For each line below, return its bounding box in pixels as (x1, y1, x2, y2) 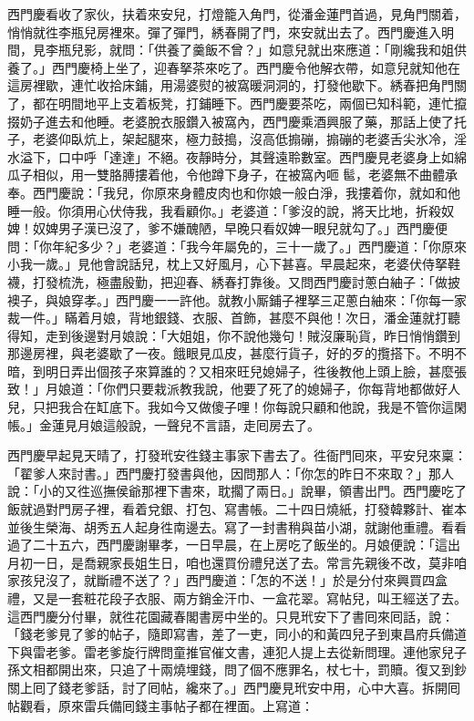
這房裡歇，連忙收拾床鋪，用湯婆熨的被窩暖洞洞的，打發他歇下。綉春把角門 (7, 76, 454, 95)
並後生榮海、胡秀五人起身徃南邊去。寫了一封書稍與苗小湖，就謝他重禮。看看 (7, 517, 467, 536)
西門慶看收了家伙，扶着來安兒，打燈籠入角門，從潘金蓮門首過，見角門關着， (7, 5, 467, 23)
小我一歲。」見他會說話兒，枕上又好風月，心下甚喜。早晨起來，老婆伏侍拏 (7, 254, 448, 273)
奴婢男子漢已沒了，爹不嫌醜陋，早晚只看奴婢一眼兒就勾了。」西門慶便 (32, 219, 448, 238)
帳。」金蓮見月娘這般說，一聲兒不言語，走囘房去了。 (7, 415, 320, 434)
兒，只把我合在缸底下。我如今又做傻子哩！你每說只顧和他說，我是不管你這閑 (7, 397, 467, 417)
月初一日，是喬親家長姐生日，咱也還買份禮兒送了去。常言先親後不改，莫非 (7, 552, 454, 572)
